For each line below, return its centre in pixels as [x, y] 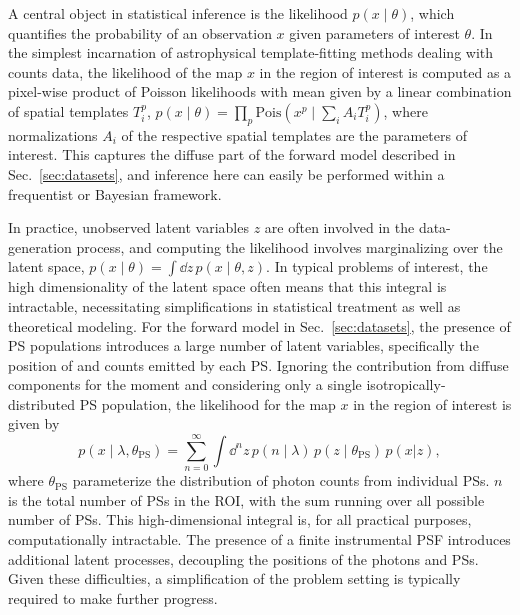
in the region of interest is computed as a [385, 71]
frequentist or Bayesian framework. [115, 193]
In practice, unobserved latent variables [128, 227]
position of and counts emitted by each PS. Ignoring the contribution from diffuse [258, 364]
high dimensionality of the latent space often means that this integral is [227, 286]
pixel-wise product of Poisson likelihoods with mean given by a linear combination [260, 91]
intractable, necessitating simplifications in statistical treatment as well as [234, 305]
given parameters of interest [374, 32]
